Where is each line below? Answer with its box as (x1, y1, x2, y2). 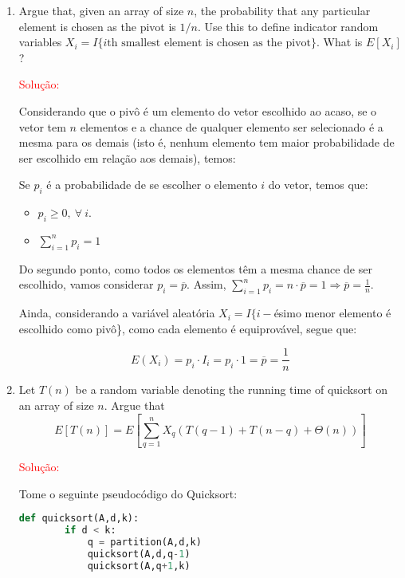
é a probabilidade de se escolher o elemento (46, 176, 258, 193)
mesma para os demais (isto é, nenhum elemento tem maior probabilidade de (18, 134, 395, 151)
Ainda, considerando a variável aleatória (18, 305, 215, 321)
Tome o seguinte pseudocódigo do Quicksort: (18, 485, 238, 501)
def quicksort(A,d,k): (18, 513, 140, 525)
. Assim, (187, 276, 226, 293)
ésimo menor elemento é (273, 305, 391, 321)
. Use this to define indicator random (197, 18, 379, 34)
